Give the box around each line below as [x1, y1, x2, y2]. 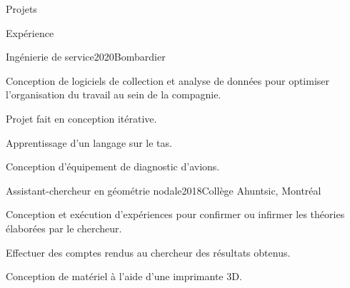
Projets [6, 1, 37, 16]
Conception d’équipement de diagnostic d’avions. [6, 159, 220, 174]
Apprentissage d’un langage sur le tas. [6, 135, 172, 150]
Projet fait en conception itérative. [6, 110, 157, 125]
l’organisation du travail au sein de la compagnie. [6, 87, 221, 102]
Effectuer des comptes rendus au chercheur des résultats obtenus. [6, 245, 291, 259]
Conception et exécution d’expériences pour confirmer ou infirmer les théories [6, 207, 345, 222]
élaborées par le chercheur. [6, 220, 122, 235]
